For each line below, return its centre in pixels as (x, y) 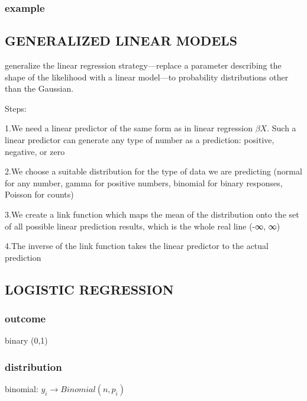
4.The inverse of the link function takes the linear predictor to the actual (137, 246)
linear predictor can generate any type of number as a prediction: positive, (140, 140)
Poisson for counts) (39, 194)
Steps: (16, 108)
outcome (25, 318)
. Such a (282, 128)
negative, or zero (35, 151)
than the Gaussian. (39, 88)
